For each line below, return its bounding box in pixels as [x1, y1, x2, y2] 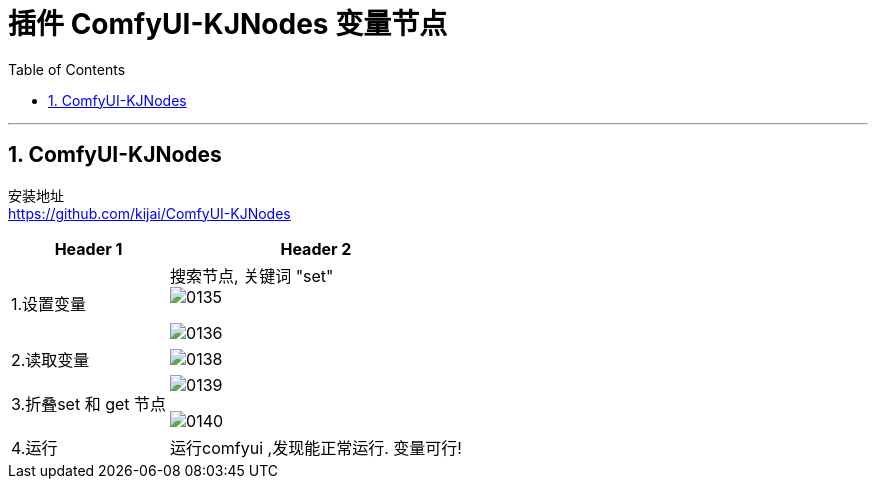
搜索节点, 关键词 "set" [170, 265, 334, 286]
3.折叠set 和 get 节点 [11, 393, 167, 414]
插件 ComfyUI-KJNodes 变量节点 [8, 7, 448, 41]
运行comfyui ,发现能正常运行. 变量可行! [170, 437, 462, 458]
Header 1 [54, 238, 123, 259]
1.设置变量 [11, 293, 87, 314]
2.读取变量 [11, 349, 90, 370]
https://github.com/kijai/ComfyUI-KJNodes [8, 204, 291, 222]
